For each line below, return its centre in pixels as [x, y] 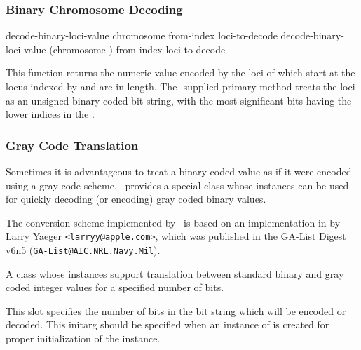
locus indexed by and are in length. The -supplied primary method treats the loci [180, 86]
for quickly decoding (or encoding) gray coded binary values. [136, 199]
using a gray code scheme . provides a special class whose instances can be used [177, 185]
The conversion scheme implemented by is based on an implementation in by [173, 222]
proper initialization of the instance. [83, 338]
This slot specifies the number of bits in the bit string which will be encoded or [176, 310]
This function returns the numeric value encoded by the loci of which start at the [180, 73]
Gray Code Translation [72, 145]
